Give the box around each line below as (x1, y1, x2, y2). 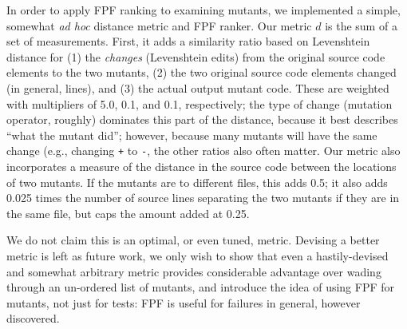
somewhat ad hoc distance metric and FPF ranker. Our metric (6, 17, 312, 34)
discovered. (6, 310, 60, 327)
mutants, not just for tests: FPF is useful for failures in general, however (6, 294, 361, 311)
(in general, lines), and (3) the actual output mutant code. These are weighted (6, 79, 389, 96)
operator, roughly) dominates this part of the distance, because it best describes (6, 111, 398, 128)
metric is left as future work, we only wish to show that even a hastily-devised (6, 247, 389, 264)
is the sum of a (325, 17, 397, 34)
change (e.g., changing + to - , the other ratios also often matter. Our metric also (6, 142, 401, 159)
